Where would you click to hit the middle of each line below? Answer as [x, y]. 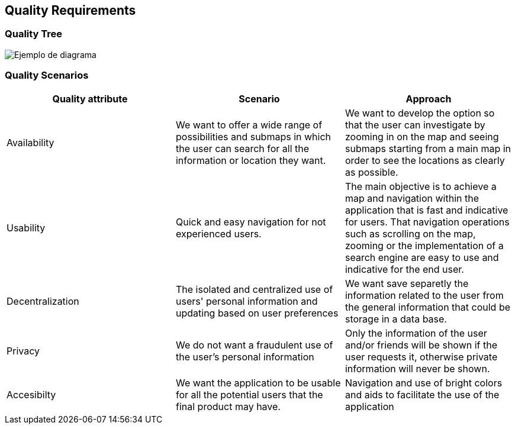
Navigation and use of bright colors [424, 383]
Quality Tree [34, 34]
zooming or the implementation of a [424, 245]
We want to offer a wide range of [249, 125]
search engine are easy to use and [422, 257]
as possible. [371, 172]
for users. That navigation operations [427, 222]
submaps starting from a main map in [428, 148]
